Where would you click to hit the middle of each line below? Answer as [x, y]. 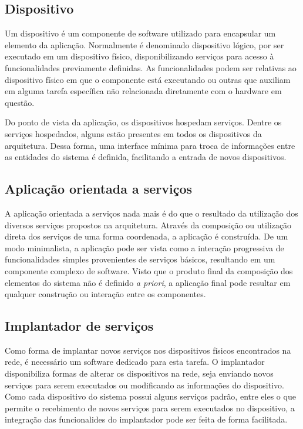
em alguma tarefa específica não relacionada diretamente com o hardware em [143, 91]
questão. [20, 102]
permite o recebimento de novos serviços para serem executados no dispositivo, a [150, 408]
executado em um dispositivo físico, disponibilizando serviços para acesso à [139, 56]
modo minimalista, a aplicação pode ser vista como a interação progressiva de [144, 247]
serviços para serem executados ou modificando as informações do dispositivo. [144, 385]
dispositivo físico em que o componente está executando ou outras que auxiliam [148, 79]
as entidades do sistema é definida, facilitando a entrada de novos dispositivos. [146, 157]
